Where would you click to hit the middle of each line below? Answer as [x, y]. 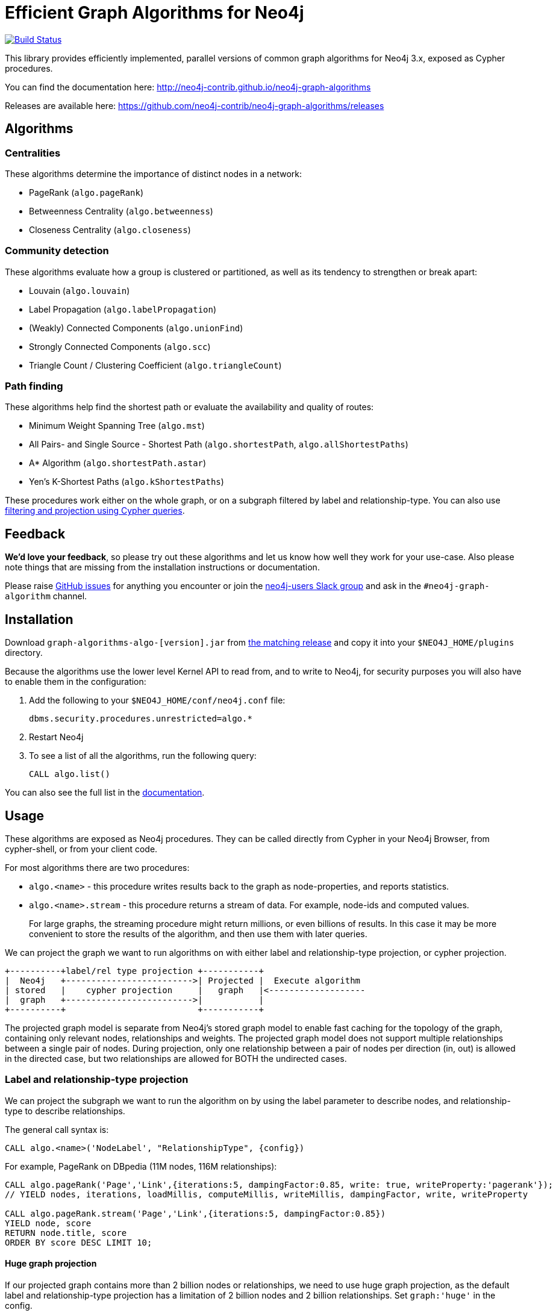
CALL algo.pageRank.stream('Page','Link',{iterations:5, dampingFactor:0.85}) [195, 1213]
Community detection [57, 251]
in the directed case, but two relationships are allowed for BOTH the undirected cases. [176, 1059]
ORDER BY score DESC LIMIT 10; [79, 1242]
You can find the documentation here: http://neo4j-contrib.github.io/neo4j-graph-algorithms [188, 87]
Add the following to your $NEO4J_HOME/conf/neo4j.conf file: [157, 700]
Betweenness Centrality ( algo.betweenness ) [121, 211]
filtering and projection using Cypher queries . [95, 511]
